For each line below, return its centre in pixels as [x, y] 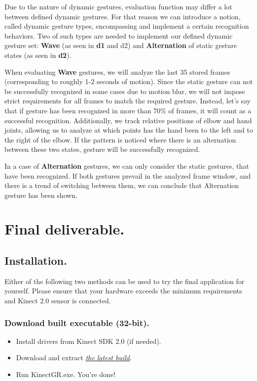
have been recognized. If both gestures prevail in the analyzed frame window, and [128, 175]
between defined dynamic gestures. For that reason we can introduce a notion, [123, 16]
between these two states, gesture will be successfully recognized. [102, 149]
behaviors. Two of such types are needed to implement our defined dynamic [119, 35]
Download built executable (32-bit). [77, 322]
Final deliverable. [65, 229]
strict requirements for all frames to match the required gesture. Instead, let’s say [128, 101]
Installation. [36, 261]
